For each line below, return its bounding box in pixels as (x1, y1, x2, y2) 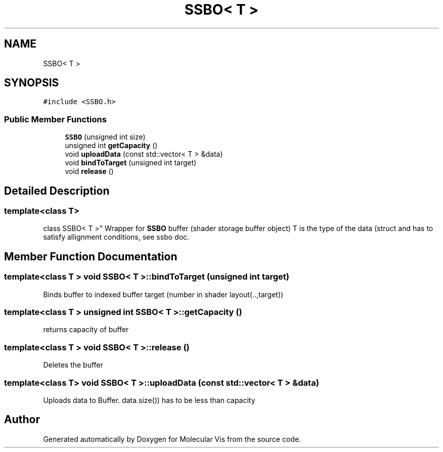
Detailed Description (4, 184, 110, 197)
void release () (65, 167, 114, 176)
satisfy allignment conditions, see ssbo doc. (43, 233, 190, 242)
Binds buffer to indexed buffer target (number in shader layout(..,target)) (43, 290, 284, 299)
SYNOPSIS (4, 76, 59, 89)
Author (4, 413, 40, 426)
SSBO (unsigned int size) (65, 132, 146, 142)
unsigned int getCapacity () (65, 141, 158, 150)
